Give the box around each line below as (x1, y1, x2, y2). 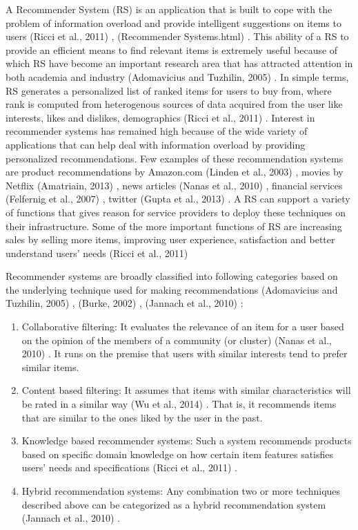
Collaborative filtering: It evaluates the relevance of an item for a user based (21, 319, 344, 334)
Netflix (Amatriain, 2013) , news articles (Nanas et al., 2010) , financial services (6, 178, 343, 192)
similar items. (21, 359, 79, 374)
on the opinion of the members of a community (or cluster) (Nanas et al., (21, 332, 332, 347)
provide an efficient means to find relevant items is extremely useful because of (6, 42, 338, 57)
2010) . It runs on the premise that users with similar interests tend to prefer (21, 346, 348, 361)
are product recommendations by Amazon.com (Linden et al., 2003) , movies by (6, 164, 344, 179)
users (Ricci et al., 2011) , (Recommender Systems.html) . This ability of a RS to (6, 29, 349, 44)
